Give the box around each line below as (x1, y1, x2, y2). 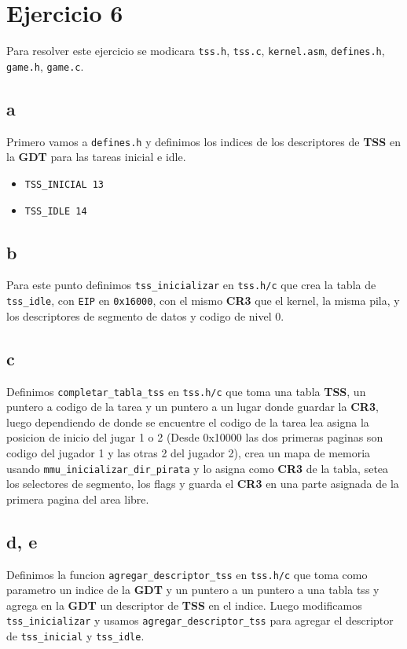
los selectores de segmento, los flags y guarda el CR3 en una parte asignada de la (6, 475, 399, 492)
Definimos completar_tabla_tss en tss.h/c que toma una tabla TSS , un (6, 383, 366, 399)
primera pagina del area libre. (6, 490, 149, 507)
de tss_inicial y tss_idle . (6, 628, 145, 644)
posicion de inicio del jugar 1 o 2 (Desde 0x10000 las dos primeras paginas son (6, 429, 383, 445)
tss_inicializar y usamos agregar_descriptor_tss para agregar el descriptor (6, 612, 394, 629)
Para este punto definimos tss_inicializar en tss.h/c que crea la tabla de (6, 277, 376, 293)
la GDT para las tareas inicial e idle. (6, 148, 186, 165)
